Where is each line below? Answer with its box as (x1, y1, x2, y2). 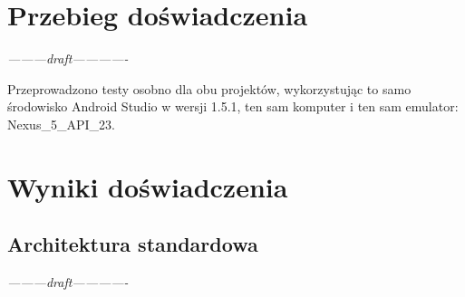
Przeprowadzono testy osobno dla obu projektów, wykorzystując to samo (7, 79, 412, 98)
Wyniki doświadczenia (7, 168, 288, 205)
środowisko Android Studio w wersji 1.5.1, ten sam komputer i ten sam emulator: (7, 97, 459, 116)
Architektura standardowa (7, 230, 258, 258)
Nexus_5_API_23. (7, 114, 115, 133)
